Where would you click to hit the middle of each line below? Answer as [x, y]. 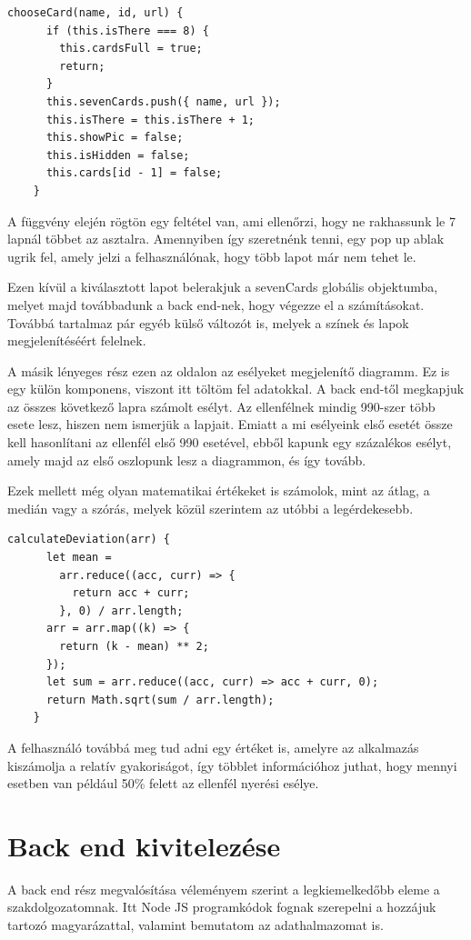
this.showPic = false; [115, 138]
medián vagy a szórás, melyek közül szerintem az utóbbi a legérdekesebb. [210, 508]
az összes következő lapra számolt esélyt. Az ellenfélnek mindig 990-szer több [221, 406]
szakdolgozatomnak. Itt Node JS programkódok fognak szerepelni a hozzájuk [222, 907]
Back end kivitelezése [144, 845]
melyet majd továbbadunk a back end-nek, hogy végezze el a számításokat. [216, 304]
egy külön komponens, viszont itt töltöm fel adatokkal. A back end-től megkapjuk [236, 389]
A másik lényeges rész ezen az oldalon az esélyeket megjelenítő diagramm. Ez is [229, 370]
